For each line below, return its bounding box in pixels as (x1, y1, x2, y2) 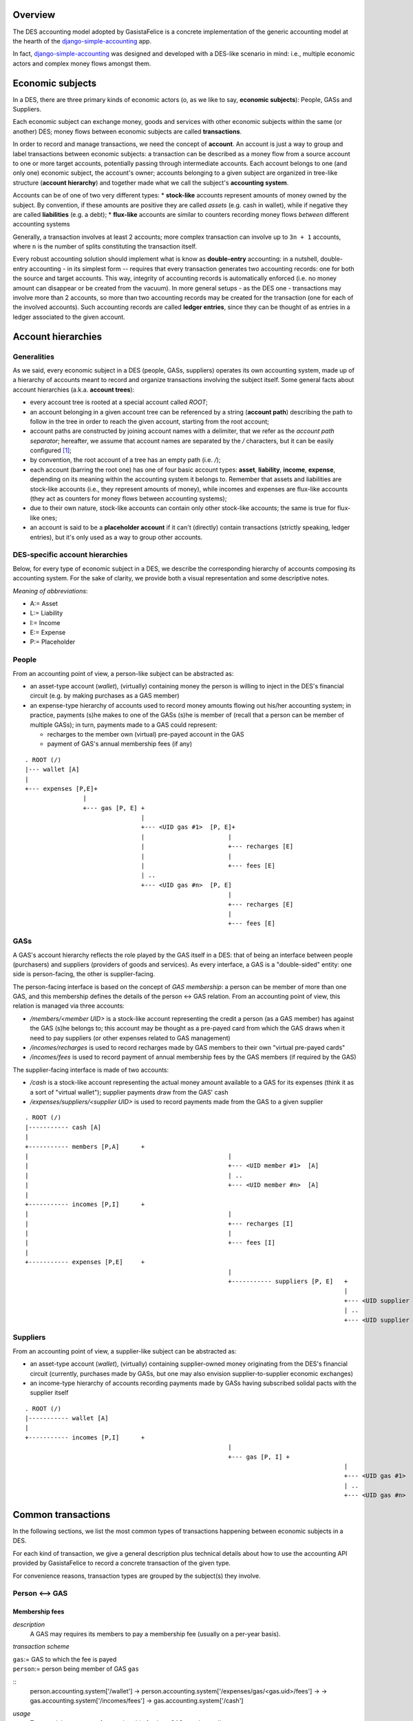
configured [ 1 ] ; (30, 446, 72, 454)
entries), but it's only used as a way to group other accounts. (30, 533, 203, 541)
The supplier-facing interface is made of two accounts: (12, 1066, 169, 1074)
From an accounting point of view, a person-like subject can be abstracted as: (12, 669, 234, 677)
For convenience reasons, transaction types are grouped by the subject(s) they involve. (12, 1572, 261, 1580)
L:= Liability (30, 609, 63, 617)
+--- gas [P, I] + (228, 1453, 290, 1461)
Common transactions (12, 1509, 111, 1521)
